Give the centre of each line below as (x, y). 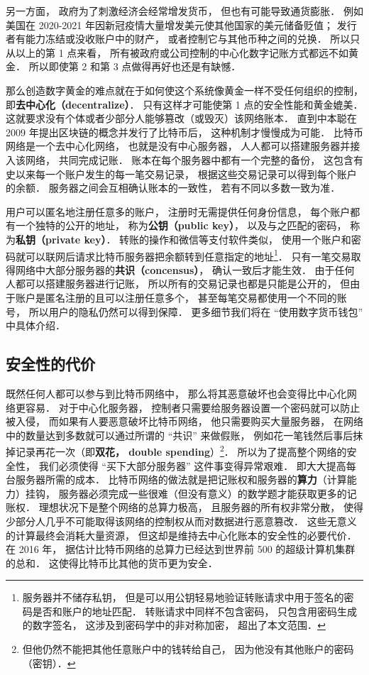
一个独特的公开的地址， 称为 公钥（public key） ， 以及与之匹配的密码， (181, 225)
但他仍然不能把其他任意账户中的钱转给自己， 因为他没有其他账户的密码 (188, 649)
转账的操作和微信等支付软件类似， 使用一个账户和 (235, 239)
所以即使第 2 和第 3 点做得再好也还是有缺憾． (135, 66)
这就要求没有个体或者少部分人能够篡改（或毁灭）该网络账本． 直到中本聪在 (181, 118)
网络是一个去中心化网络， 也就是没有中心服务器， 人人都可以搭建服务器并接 (183, 146)
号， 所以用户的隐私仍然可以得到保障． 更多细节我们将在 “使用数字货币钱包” (184, 311)
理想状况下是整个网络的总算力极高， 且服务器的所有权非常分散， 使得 (201, 507)
